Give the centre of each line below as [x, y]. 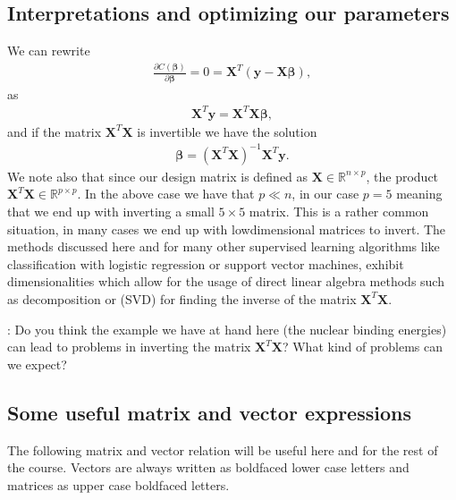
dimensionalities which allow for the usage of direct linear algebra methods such [226, 281]
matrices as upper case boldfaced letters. [118, 484]
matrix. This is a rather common [339, 211]
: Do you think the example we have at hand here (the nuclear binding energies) [227, 329]
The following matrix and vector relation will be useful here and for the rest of [223, 449]
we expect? [37, 364]
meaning [419, 194]
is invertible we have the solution [227, 131]
